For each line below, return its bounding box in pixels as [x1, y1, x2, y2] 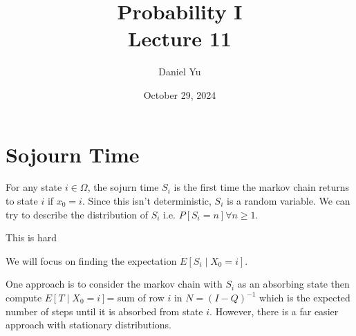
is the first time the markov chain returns [174, 180, 350, 194]
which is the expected [259, 290, 350, 304]
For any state [6, 180, 62, 194]
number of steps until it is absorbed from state [6, 304, 203, 318]
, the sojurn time [87, 180, 159, 194]
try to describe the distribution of [6, 207, 149, 221]
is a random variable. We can [226, 194, 350, 208]
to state [6, 194, 38, 208]
